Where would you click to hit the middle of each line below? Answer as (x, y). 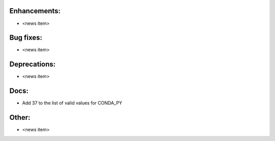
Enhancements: (35, 11)
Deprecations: (33, 64)
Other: (20, 117)
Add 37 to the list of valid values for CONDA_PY (72, 103)
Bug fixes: (26, 38)
